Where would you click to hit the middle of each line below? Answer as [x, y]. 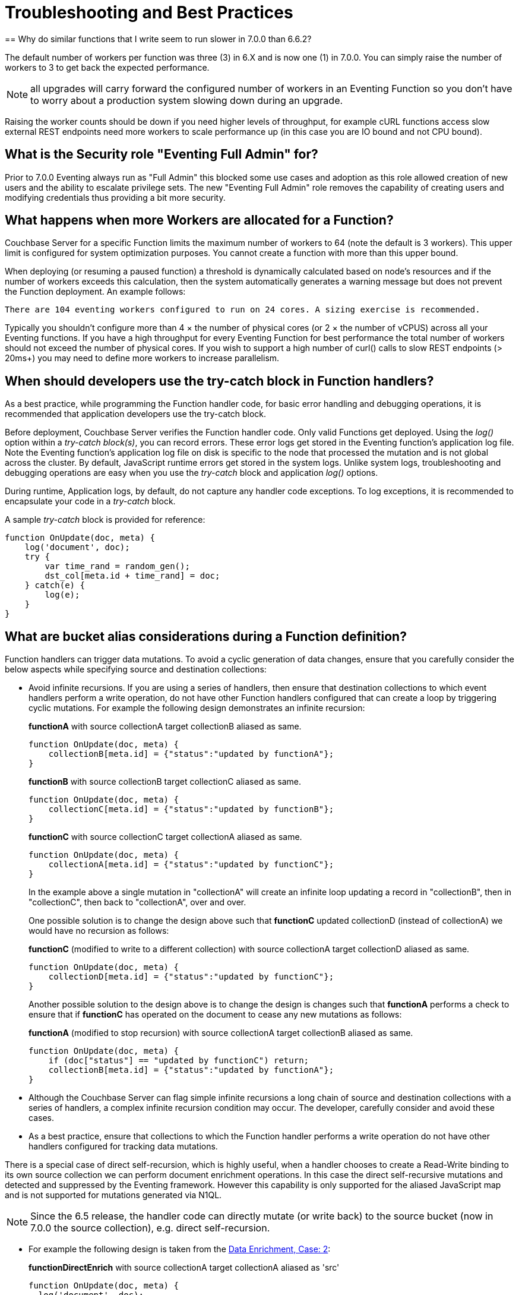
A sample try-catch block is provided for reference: [105, 520]
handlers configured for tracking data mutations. [123, 1146]
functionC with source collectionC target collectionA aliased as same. [165, 837]
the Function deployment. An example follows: [95, 292]
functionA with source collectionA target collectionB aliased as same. [165, 727]
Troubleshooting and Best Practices [149, 12]
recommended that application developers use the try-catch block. [136, 414]
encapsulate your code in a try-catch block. [90, 501]
